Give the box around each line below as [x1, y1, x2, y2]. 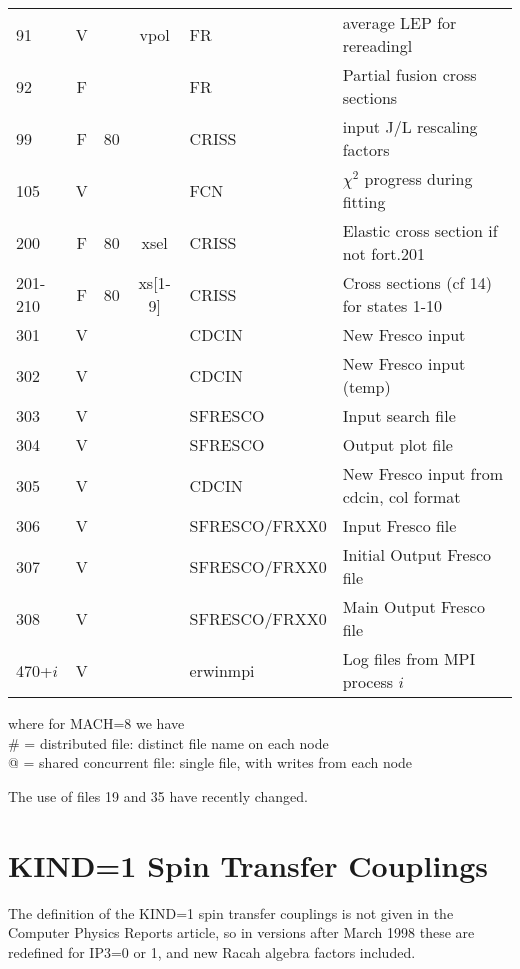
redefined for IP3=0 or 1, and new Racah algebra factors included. [8, 941, 416, 962]
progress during [364, 167, 473, 190]
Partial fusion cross [342, 63, 477, 86]
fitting [342, 190, 386, 213]
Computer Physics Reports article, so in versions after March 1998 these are [8, 922, 475, 943]
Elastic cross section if [342, 219, 498, 242]
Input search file [342, 404, 456, 427]
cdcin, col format [342, 485, 461, 508]
